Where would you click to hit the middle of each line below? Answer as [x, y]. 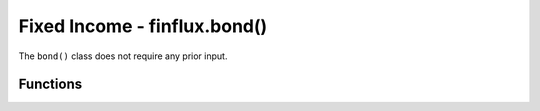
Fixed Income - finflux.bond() [143, 26]
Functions [50, 84]
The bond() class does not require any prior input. [123, 56]
